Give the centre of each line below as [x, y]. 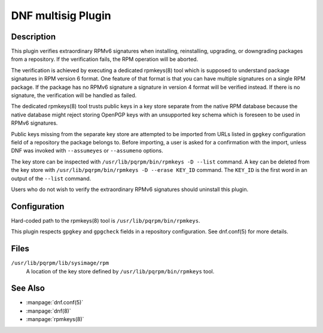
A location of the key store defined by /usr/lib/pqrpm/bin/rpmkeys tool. [120, 271]
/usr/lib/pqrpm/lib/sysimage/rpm [60, 263]
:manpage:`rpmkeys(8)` [55, 319]
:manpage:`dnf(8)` [48, 311]
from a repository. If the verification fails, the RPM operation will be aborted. [105, 59]
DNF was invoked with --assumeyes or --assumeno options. [87, 151]
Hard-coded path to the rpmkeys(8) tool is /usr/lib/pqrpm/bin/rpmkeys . [106, 220]
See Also [28, 289]
